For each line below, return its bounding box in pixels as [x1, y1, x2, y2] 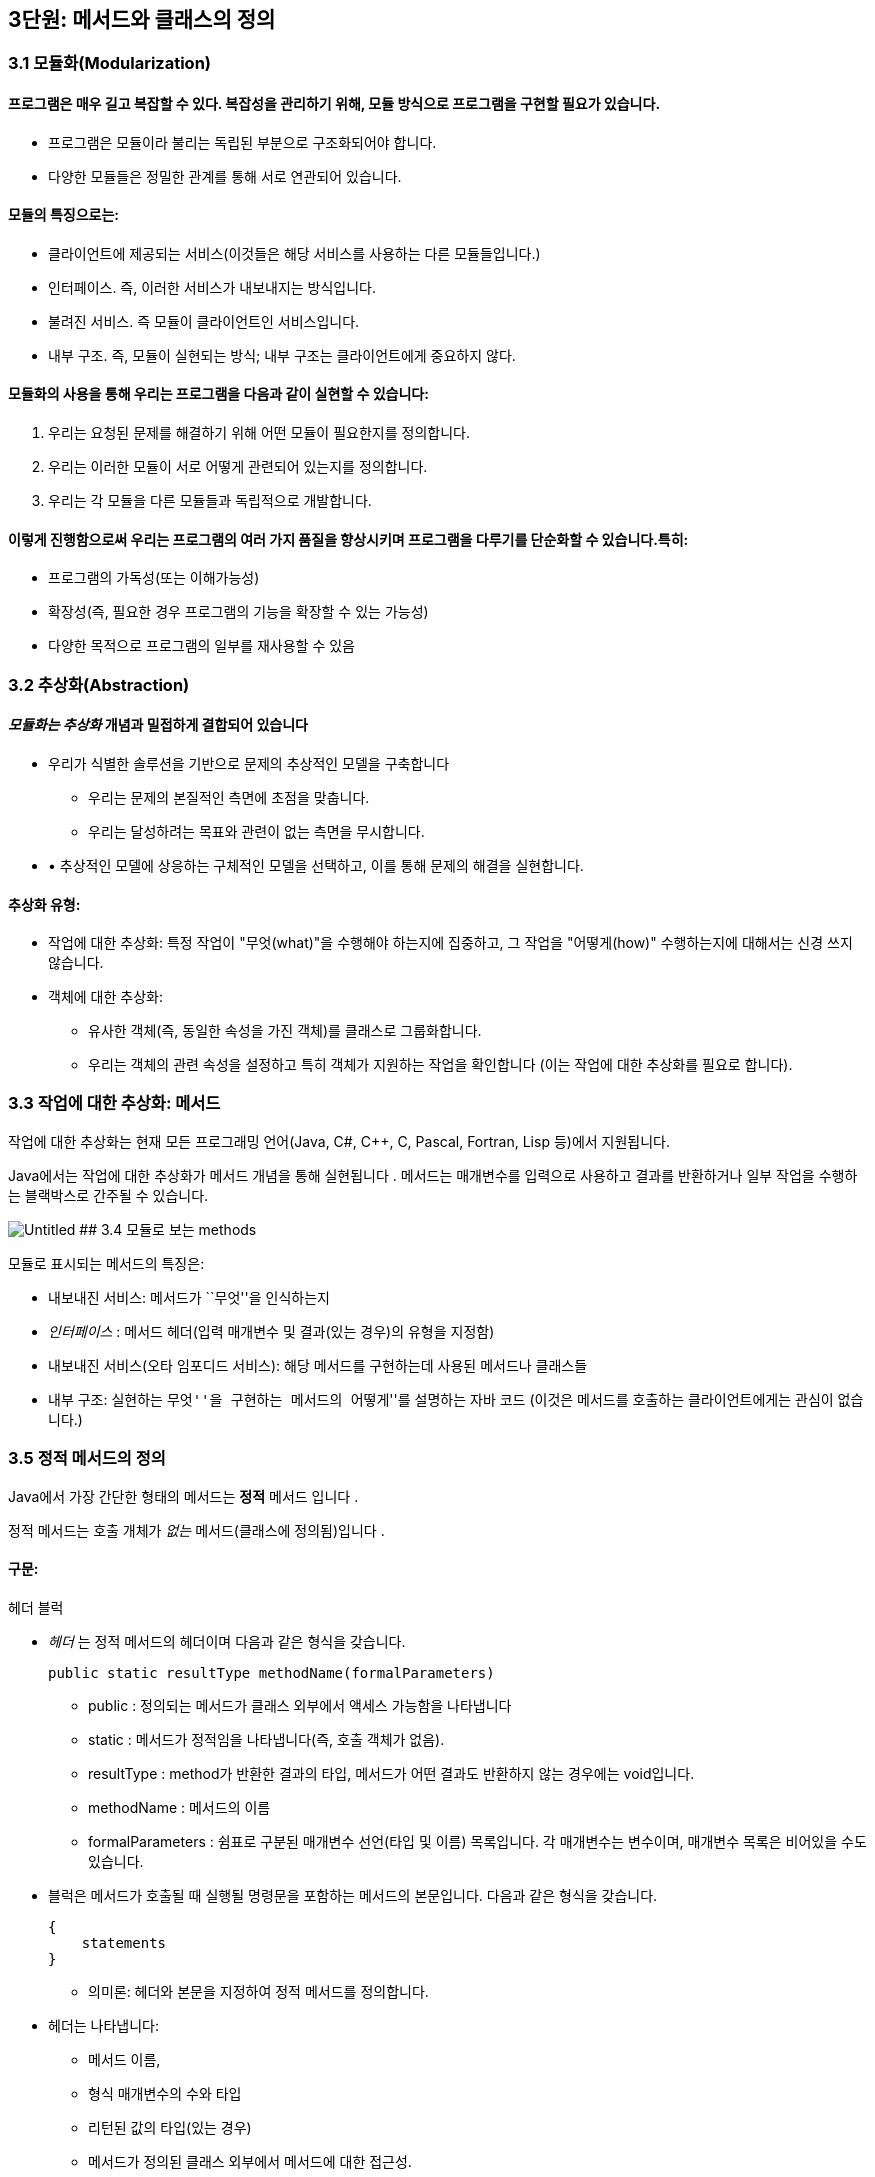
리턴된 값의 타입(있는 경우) [88, 2118, 252, 2136]
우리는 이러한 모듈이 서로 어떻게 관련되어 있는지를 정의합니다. [48, 458, 428, 476]
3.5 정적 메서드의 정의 [8, 1448, 166, 1469]
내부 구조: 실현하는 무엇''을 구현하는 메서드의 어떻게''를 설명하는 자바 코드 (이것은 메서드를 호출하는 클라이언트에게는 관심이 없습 [48, 1390, 864, 1408]
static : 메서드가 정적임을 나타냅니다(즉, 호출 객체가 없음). [88, 1730, 445, 1748]
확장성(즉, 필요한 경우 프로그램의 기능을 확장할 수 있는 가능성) [48, 603, 429, 621]
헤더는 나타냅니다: [48, 2016, 160, 2034]
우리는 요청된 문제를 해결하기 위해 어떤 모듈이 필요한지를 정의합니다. [48, 424, 470, 442]
